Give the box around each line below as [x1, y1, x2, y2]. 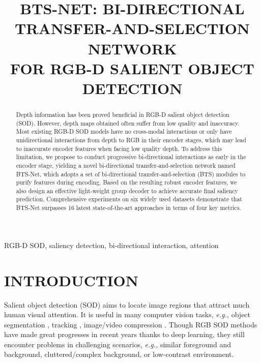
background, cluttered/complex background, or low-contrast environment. [4, 349, 234, 359]
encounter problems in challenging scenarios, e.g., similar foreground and [4, 339, 231, 349]
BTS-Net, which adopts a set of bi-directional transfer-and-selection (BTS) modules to [16, 169, 246, 178]
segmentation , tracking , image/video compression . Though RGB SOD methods [4, 319, 257, 329]
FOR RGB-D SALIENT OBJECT [10, 57, 254, 78]
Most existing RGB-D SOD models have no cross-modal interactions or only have [16, 127, 232, 136]
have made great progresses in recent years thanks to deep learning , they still [4, 329, 245, 340]
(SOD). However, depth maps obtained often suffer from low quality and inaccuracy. [16, 118, 240, 127]
